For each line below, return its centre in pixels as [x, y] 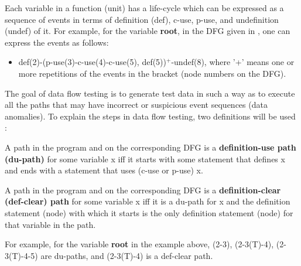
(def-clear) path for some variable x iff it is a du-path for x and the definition [148, 201]
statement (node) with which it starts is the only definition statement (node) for [149, 212]
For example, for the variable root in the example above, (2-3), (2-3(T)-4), [139, 244]
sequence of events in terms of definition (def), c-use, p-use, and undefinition [142, 19]
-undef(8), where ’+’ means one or [233, 62]
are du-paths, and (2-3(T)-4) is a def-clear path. [127, 255]
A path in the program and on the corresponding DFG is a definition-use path [150, 147]
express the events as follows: [57, 42]
